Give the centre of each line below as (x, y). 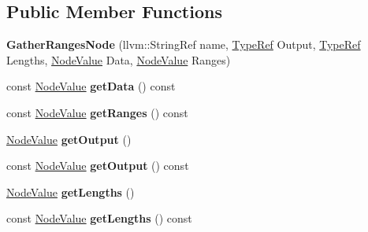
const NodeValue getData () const (91, 86)
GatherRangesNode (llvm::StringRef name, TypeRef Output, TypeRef (184, 44)
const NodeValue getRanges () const (97, 112)
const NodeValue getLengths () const (99, 218)
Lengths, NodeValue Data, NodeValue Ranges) (119, 59)
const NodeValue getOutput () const (98, 166)
